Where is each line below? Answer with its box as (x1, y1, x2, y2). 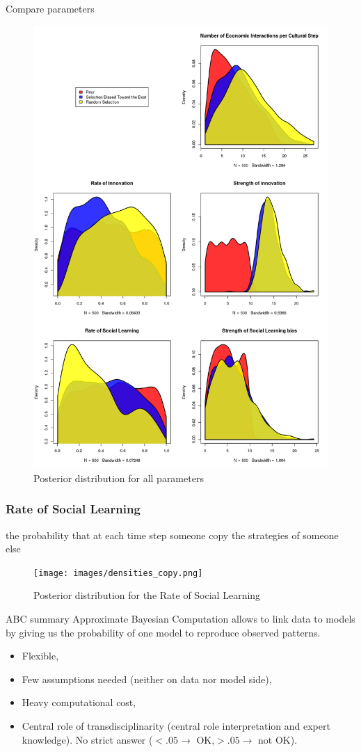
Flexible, (22, 648, 59, 663)
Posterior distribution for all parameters (33, 470, 204, 485)
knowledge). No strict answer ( (22, 732, 153, 746)
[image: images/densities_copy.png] (33, 568, 203, 578)
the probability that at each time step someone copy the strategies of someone (6, 527, 339, 542)
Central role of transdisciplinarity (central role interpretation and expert (22, 719, 330, 733)
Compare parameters (6, 1, 95, 15)
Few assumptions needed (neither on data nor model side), (22, 671, 272, 686)
